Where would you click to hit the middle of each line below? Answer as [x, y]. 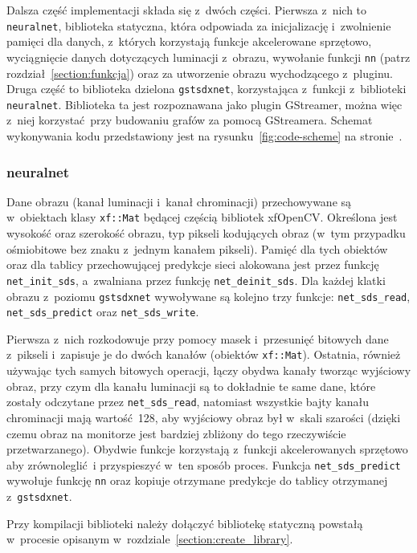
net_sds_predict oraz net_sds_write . [103, 312]
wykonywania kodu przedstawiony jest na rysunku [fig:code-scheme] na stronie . [204, 136]
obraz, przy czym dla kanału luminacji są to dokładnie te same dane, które [191, 386]
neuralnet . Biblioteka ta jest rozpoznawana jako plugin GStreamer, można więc [204, 104]
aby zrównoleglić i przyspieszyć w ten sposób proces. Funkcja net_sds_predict [204, 464]
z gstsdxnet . [39, 496]
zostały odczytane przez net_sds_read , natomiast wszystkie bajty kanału [188, 402]
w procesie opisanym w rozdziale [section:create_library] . [150, 539]
